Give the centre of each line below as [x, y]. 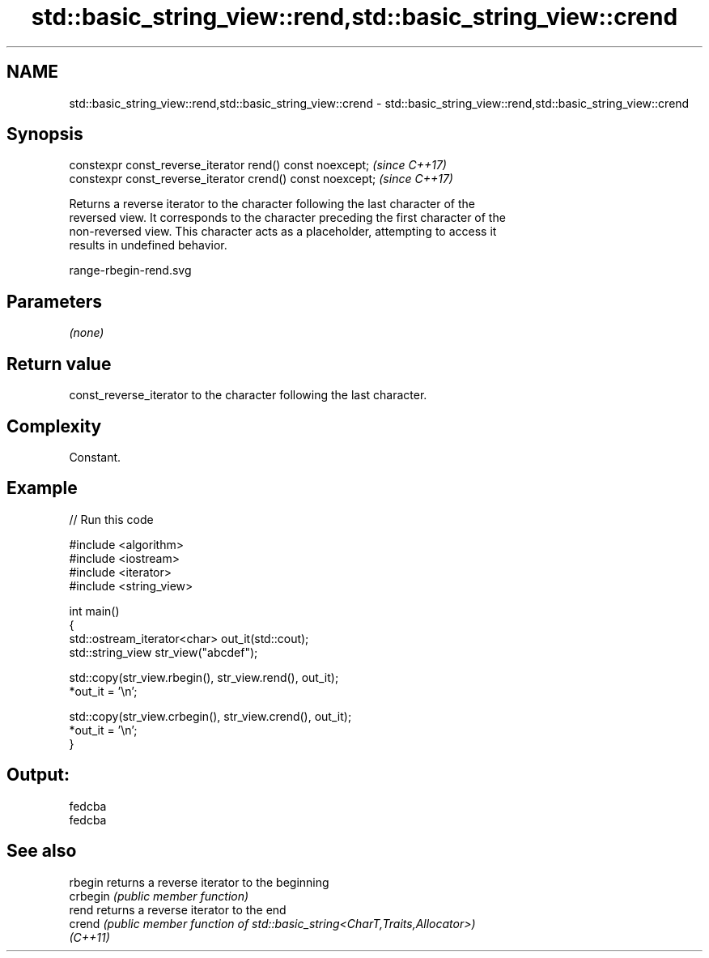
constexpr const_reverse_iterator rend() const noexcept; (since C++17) [258, 165]
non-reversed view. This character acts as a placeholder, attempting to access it [283, 232]
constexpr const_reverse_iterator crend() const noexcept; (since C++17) [261, 179]
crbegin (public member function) [159, 896]
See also [42, 851]
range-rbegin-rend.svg [130, 270]
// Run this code [111, 519]
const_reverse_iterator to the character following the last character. [248, 395]
